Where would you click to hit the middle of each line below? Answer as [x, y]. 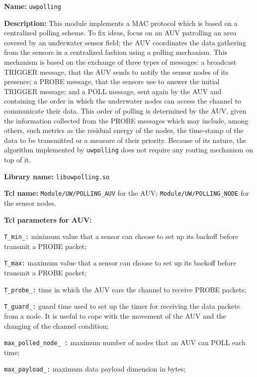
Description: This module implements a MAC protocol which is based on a [121, 23]
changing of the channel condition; [56, 325]
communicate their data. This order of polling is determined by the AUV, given [125, 111]
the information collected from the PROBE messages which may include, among [126, 120]
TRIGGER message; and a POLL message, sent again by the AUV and [113, 91]
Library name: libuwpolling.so [57, 176]
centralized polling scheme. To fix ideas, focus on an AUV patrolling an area [120, 33]
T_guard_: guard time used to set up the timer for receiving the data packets [122, 306]
